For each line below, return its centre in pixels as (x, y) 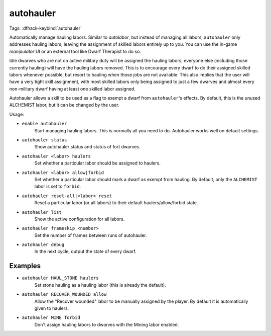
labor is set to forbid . (58, 187)
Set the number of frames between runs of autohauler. (91, 235)
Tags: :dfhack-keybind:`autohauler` (46, 28)
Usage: (17, 114)
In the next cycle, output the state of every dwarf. (85, 251)
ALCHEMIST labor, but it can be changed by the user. (64, 105)
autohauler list (42, 212)
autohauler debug (43, 245)
